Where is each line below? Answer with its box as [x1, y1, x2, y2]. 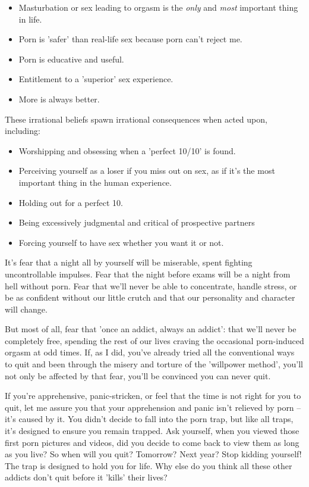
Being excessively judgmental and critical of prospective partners [18, 216, 255, 229]
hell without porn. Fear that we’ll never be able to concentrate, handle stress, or [5, 279, 297, 292]
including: [5, 124, 40, 137]
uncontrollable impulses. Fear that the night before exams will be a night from [5, 267, 291, 280]
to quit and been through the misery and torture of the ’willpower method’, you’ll [5, 358, 303, 370]
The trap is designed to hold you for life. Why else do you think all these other [5, 459, 292, 472]
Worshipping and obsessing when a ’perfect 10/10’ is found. [18, 144, 236, 157]
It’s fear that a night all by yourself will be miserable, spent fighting [5, 256, 253, 269]
